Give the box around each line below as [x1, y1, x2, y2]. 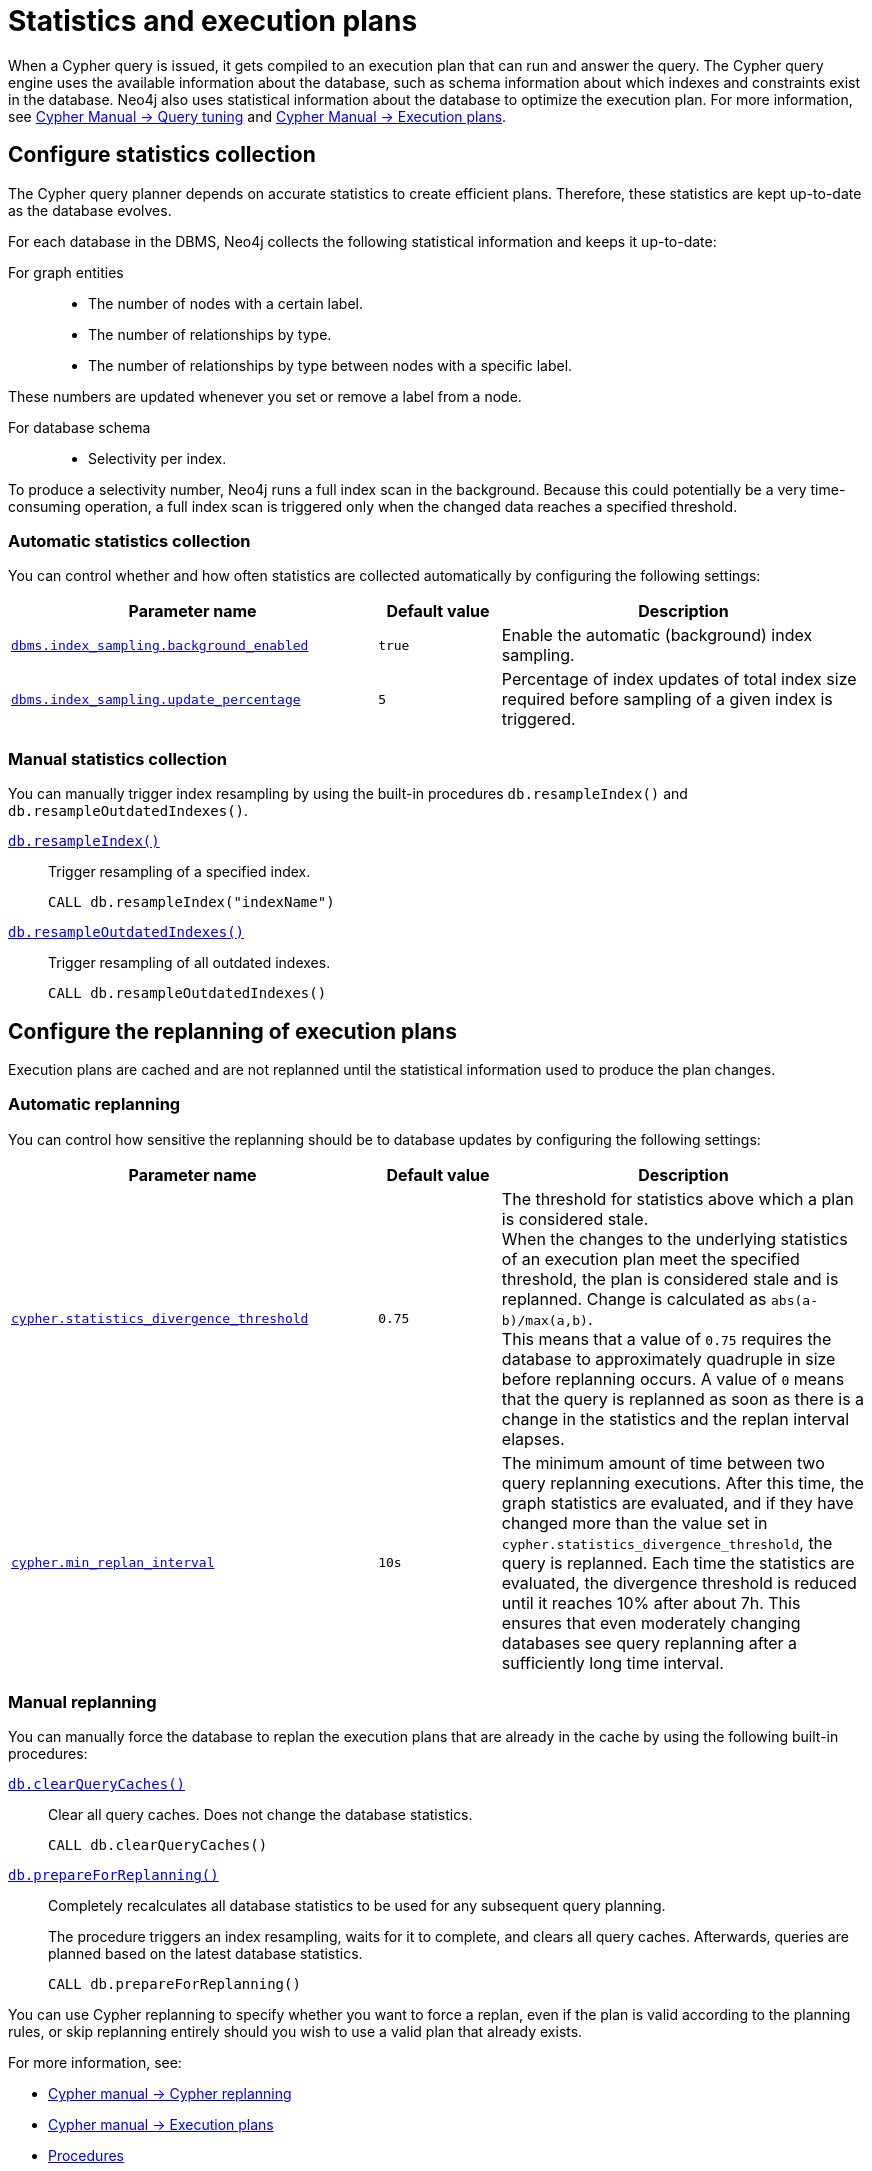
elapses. [501, 1428, 565, 1449]
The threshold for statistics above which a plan [501, 1188, 854, 1209]
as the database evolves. [8, 201, 172, 219]
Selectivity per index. [88, 449, 227, 467]
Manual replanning [8, 1692, 157, 1713]
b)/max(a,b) [501, 1312, 588, 1328]
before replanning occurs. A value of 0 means [501, 1368, 845, 1389]
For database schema [8, 418, 151, 436]
